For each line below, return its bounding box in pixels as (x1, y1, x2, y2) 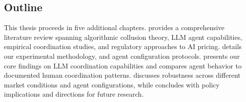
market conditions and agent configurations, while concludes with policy (4, 79, 220, 89)
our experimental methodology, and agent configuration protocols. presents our (4, 51, 240, 61)
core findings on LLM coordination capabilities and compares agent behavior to (4, 60, 242, 70)
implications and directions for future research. (4, 89, 144, 99)
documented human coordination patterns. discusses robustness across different (4, 70, 241, 80)
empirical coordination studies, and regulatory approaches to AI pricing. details (4, 41, 242, 51)
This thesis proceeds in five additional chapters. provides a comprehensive (4, 22, 225, 33)
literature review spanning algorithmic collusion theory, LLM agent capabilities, (4, 32, 243, 42)
